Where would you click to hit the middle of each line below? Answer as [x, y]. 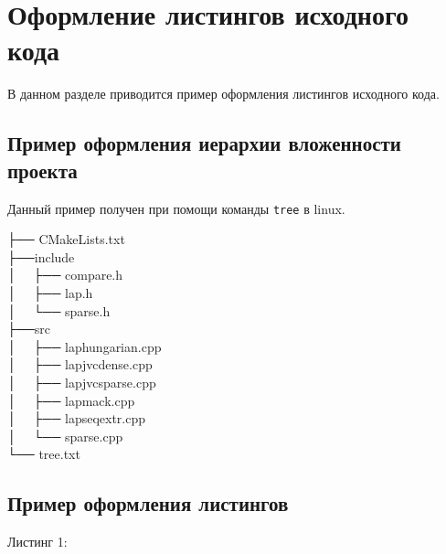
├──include [41, 256]
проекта [42, 170]
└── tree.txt [44, 454]
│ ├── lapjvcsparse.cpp [82, 382]
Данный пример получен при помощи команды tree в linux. [176, 208]
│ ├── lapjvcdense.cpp [80, 364]
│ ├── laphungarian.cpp [85, 346]
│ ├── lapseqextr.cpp [77, 418]
